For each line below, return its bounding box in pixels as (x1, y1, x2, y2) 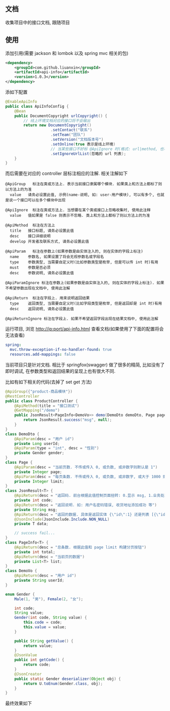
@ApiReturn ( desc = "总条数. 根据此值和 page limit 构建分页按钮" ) (14, 545, 147, 550)
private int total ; (14, 549, 56, 554)
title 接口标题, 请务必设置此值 (10, 228, 74, 233)
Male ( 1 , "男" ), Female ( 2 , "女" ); (14, 597, 83, 602)
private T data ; (14, 521, 49, 526)
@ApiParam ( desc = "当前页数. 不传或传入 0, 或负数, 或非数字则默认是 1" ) (14, 464, 158, 469)
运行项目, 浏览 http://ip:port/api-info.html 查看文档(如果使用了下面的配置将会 (5, 326, 164, 332)
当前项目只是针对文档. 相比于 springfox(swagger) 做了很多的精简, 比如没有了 (5, 362, 165, 368)
